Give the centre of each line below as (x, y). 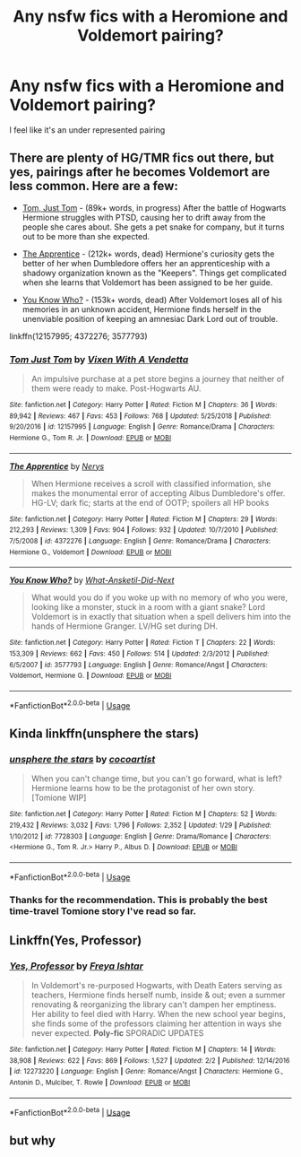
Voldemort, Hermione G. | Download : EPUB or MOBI (90, 676)
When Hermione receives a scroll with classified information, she (151, 483)
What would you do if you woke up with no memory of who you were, (159, 597)
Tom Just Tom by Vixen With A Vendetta (99, 359)
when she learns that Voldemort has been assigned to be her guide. (147, 282)
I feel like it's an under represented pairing (87, 130)
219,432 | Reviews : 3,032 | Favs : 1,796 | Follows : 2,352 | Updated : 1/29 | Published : (140, 825)
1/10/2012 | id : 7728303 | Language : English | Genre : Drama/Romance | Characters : (140, 836)
